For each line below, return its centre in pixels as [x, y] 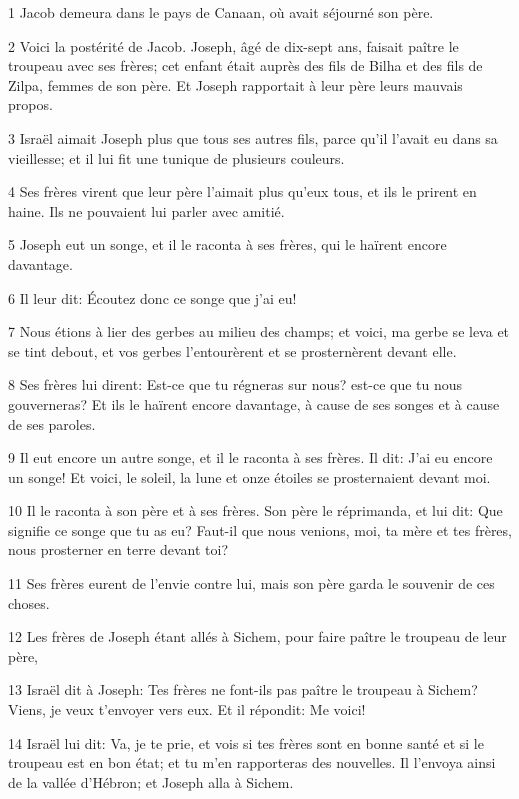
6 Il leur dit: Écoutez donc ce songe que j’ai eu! [152, 297]
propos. [30, 104]
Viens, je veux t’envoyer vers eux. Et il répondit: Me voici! [187, 709]
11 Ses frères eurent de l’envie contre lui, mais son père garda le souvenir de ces [251, 583]
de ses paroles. [52, 423]
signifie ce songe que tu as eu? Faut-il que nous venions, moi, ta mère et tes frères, [260, 529]
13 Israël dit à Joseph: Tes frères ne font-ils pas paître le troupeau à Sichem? [243, 689]
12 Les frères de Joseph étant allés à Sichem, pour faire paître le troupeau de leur [257, 636]
